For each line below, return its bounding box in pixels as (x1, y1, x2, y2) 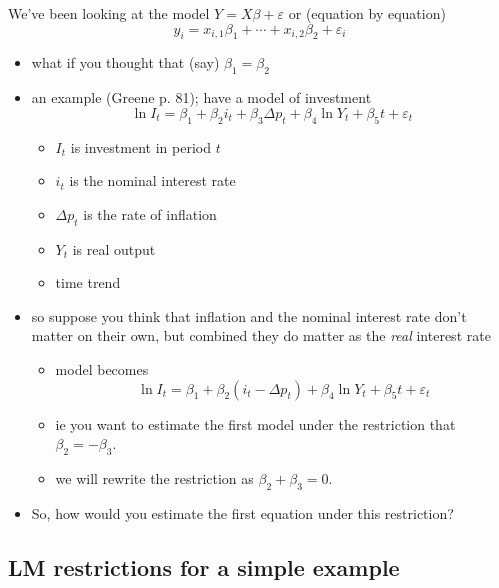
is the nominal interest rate (69, 170, 236, 191)
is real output (72, 238, 156, 259)
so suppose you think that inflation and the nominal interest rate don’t (31, 305, 467, 326)
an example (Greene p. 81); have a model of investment (31, 87, 372, 108)
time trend (55, 272, 121, 293)
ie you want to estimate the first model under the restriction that (55, 413, 456, 434)
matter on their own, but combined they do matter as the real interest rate (31, 325, 491, 346)
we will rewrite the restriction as (55, 467, 254, 488)
